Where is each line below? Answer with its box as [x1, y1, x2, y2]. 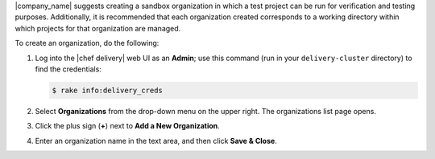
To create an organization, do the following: [14, 39, 159, 48]
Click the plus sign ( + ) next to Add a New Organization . [35, 121, 221, 131]
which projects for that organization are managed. [14, 23, 181, 33]
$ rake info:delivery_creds [52, 85, 163, 95]
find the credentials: [35, 64, 102, 74]
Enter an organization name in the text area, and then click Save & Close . [35, 136, 277, 145]
